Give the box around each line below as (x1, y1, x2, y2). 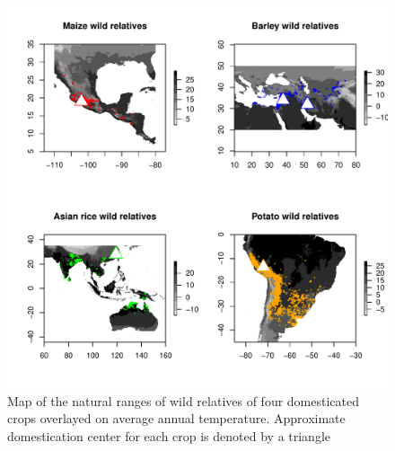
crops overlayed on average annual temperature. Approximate (7, 409, 346, 428)
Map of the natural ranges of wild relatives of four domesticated (7, 391, 360, 410)
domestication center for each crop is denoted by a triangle (7, 426, 331, 445)
